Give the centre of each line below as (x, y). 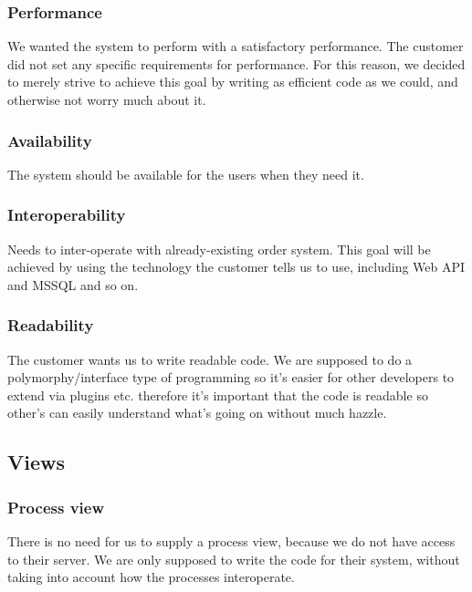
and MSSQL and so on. (73, 284)
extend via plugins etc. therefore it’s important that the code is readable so (218, 395)
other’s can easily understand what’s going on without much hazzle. (197, 413)
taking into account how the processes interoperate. (151, 577)
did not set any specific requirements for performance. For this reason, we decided (236, 63)
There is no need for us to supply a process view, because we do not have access (231, 541)
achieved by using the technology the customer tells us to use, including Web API (236, 267)
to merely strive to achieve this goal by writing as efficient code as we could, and (233, 82)
